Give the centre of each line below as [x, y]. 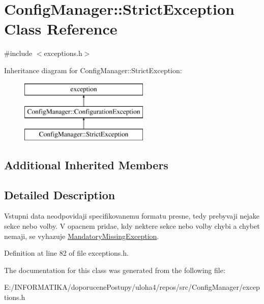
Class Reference [61, 29]
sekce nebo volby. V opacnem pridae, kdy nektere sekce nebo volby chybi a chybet [132, 226]
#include [18, 53]
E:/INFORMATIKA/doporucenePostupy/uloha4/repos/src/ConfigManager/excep [132, 287]
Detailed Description [60, 194]
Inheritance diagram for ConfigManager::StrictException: [93, 70]
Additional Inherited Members [86, 164]
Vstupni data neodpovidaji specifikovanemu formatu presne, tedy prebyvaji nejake [132, 216]
